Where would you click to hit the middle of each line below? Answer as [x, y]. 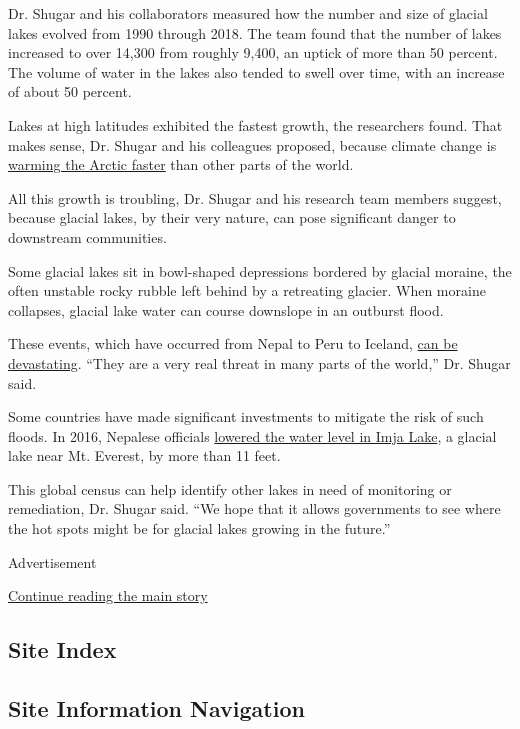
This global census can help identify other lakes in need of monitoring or [230, 488]
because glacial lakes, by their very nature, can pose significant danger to [232, 217]
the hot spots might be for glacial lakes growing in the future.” [199, 528]
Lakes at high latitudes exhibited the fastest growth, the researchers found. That [255, 124]
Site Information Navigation [156, 708]
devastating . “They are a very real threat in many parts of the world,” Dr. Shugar [259, 362]
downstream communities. [87, 236]
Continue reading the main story [108, 595]
